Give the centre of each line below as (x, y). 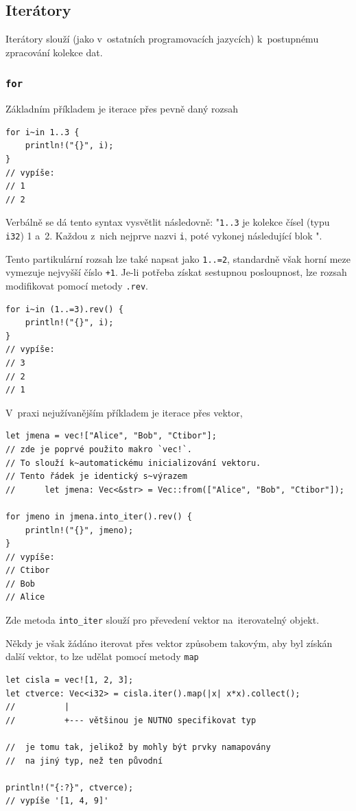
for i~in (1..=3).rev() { (64, 309)
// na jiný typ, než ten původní (84, 761)
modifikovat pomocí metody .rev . (77, 285)
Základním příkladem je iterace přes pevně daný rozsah (122, 109)
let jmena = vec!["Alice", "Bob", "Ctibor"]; (111, 436)
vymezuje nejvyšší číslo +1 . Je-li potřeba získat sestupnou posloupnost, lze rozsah (176, 272)
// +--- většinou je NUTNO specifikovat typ (131, 720)
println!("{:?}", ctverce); (70, 787)
